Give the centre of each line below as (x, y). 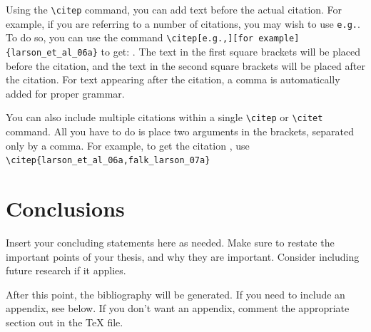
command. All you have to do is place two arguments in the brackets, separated (180, 131)
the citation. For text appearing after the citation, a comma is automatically (173, 79)
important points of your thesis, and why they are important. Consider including (183, 256)
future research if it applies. (66, 270)
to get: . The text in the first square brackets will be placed (231, 51)
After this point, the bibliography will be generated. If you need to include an (176, 294)
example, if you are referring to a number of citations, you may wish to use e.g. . (183, 23)
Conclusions (65, 208)
